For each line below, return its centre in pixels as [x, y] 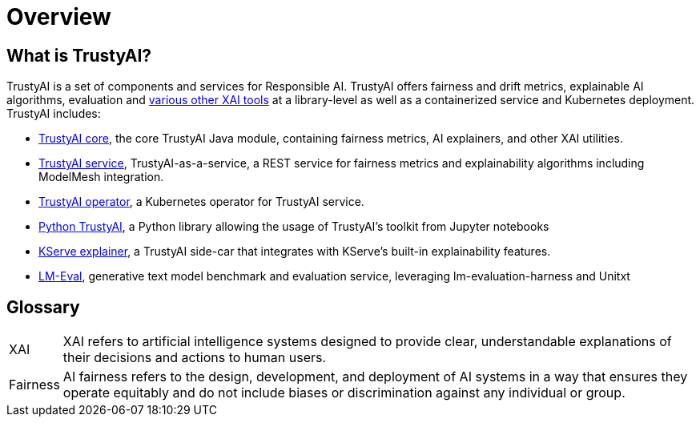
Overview [59, 17]
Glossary [43, 307]
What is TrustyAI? [79, 55]
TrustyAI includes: [54, 114]
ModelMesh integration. [101, 177]
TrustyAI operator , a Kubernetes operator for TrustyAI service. [201, 202]
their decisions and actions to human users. [195, 358]
